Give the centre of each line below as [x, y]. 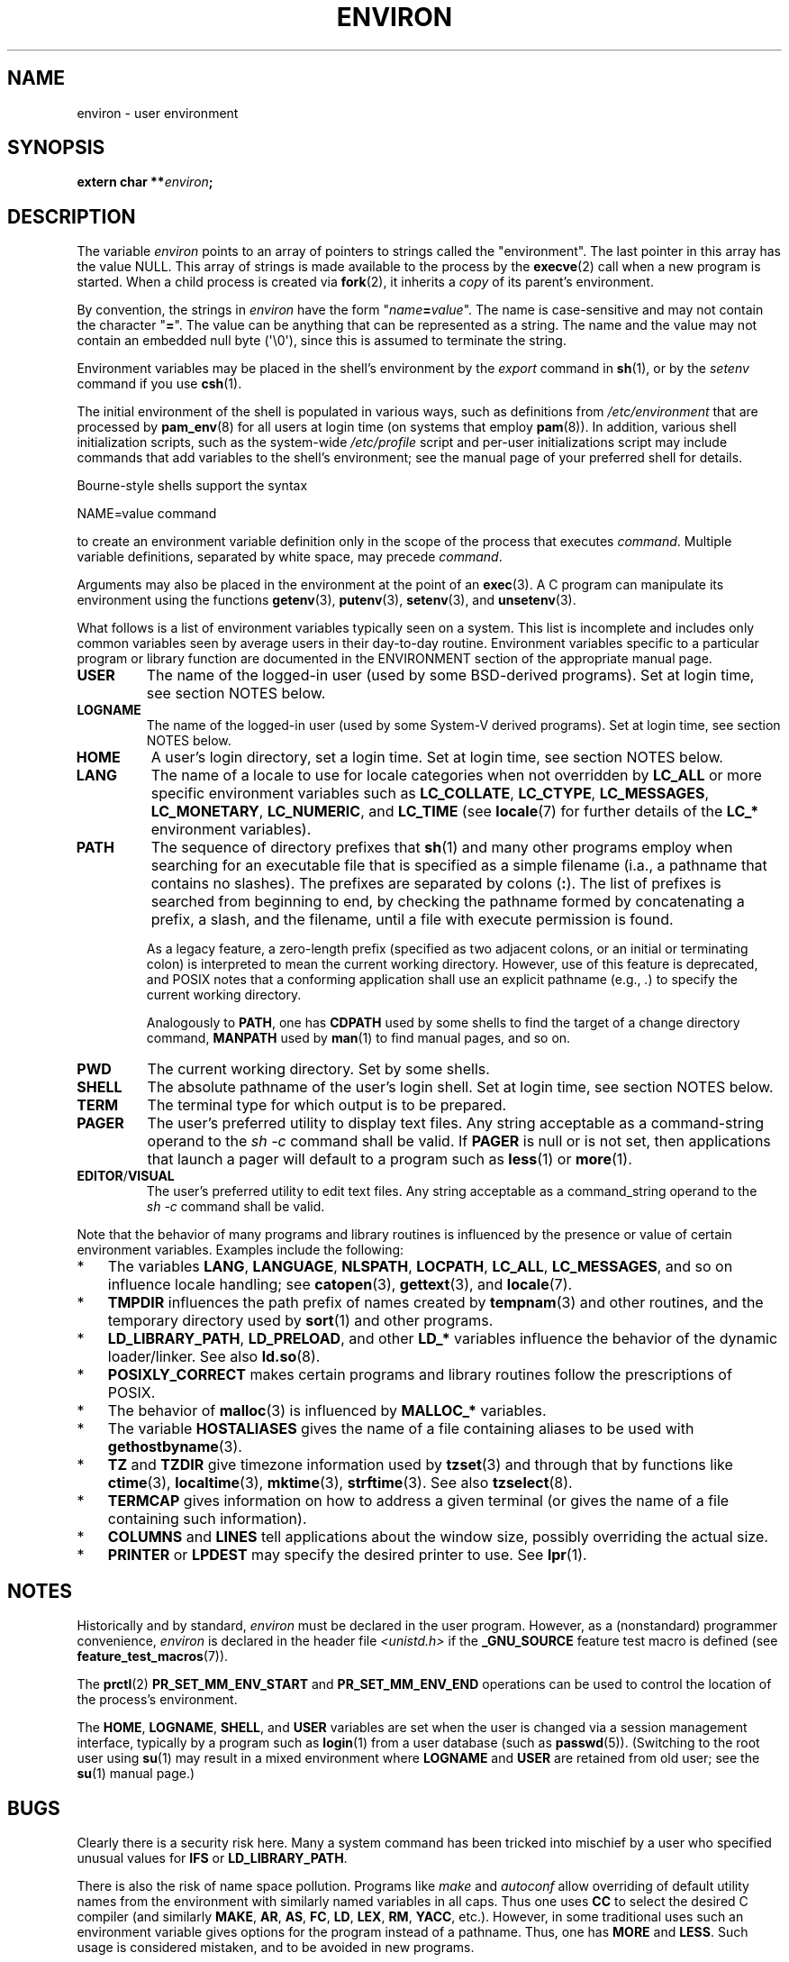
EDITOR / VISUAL [126, 1176]
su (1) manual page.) [136, 1774]
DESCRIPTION [72, 216]
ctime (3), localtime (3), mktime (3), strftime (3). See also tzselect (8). [340, 1483]
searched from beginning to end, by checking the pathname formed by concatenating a [448, 902]
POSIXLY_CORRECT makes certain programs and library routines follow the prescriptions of [420, 1375]
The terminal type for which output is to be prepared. [327, 1105]
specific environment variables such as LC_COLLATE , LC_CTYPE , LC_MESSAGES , [430, 794]
